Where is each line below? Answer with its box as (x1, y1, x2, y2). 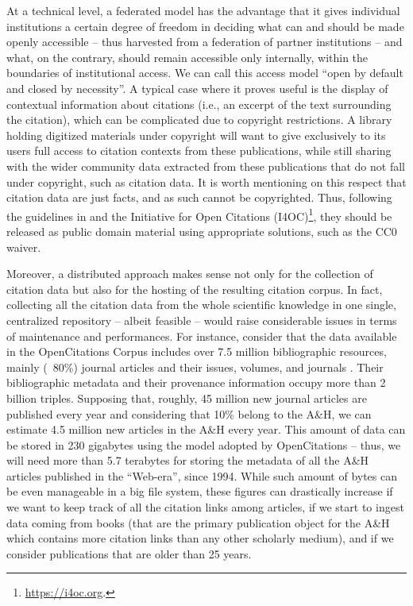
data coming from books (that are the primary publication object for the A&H (6, 514, 390, 531)
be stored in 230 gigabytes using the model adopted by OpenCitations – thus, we (6, 436, 401, 453)
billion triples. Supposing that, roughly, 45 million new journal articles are (6, 389, 367, 406)
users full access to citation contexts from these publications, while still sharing (6, 142, 392, 159)
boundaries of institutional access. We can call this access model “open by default (6, 64, 403, 81)
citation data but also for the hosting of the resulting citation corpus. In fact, (6, 280, 383, 297)
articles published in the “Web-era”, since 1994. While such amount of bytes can (6, 467, 397, 484)
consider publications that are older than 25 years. (6, 545, 252, 562)
